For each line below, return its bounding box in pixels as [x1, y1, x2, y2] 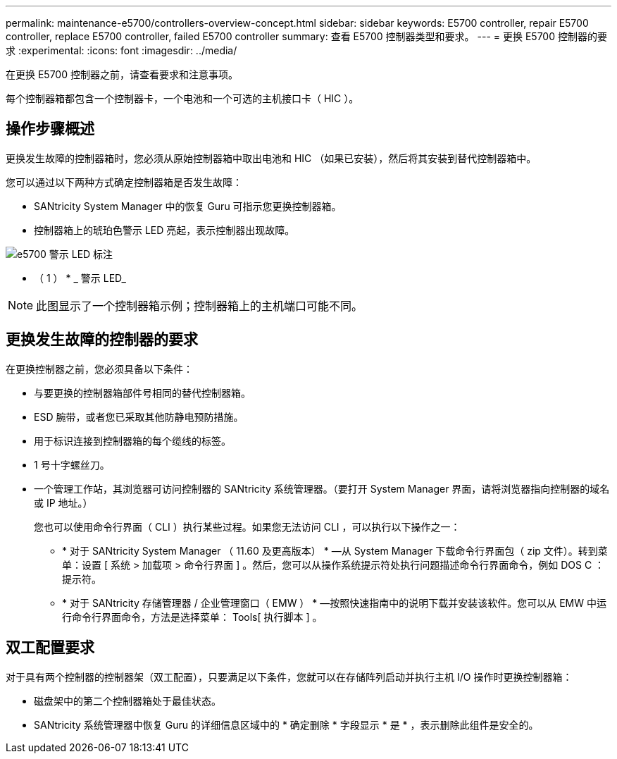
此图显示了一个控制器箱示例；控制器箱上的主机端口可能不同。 [36, 298, 363, 313]
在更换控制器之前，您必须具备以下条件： [6, 362, 193, 375]
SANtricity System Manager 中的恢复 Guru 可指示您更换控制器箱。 [34, 199, 342, 212]
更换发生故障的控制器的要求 [6, 331, 198, 349]
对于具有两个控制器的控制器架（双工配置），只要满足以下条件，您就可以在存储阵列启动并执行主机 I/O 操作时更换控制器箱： [6, 670, 573, 683]
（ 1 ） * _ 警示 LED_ [34, 271, 126, 284]
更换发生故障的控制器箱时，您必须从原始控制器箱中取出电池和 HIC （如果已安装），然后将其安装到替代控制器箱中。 [6, 152, 537, 164]
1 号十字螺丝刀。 [34, 458, 110, 471]
